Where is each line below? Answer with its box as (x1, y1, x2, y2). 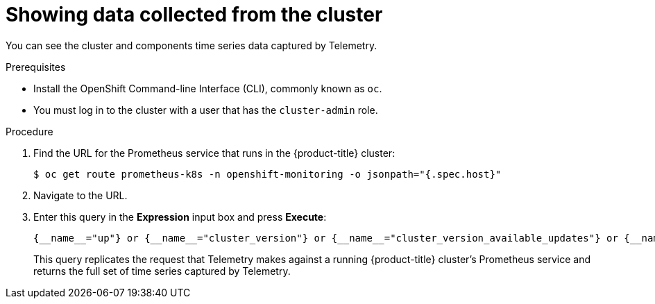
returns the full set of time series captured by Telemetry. (33, 264, 291, 277)
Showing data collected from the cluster (6, 3, 383, 26)
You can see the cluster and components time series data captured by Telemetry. (6, 39, 377, 51)
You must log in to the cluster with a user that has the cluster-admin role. (33, 103, 378, 116)
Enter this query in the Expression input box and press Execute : (33, 210, 327, 223)
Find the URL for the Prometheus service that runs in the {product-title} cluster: (33, 146, 395, 159)
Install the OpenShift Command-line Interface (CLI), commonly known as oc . (33, 82, 382, 94)
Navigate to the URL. (33, 189, 128, 201)
